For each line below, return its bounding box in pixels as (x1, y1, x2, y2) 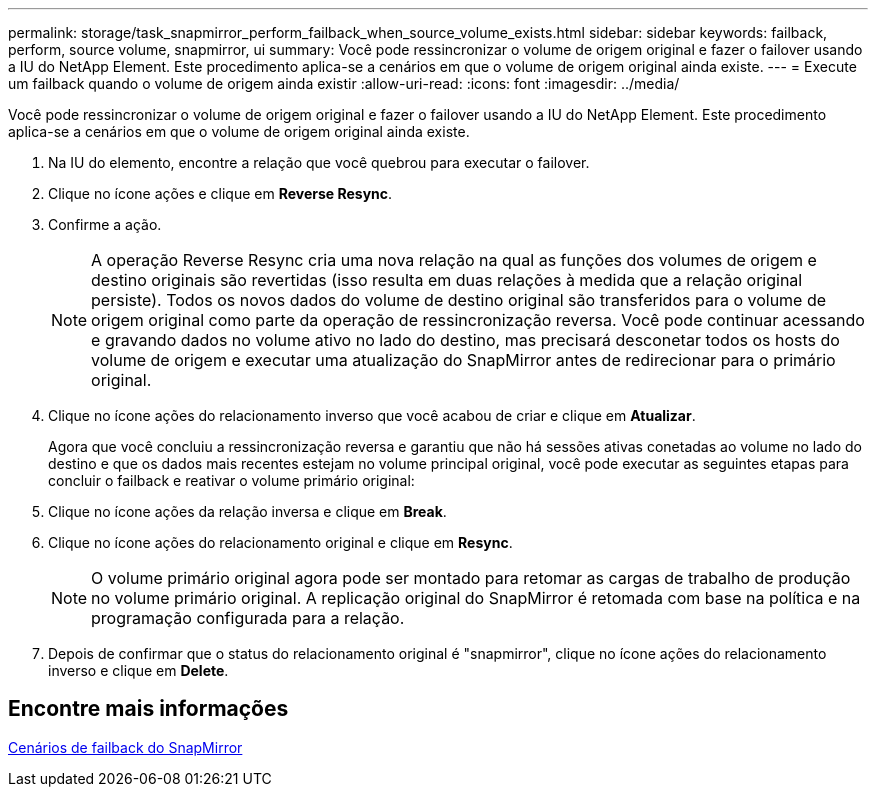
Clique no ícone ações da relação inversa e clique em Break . (48, 503, 447, 520)
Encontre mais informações (8, 696, 289, 722)
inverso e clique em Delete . (48, 662, 229, 679)
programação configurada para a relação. (91, 608, 405, 628)
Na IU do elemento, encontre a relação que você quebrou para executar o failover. (48, 154, 590, 171)
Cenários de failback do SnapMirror (8, 738, 243, 756)
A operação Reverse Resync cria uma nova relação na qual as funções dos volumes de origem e (91, 250, 817, 270)
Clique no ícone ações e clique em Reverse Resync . (48, 185, 393, 202)
